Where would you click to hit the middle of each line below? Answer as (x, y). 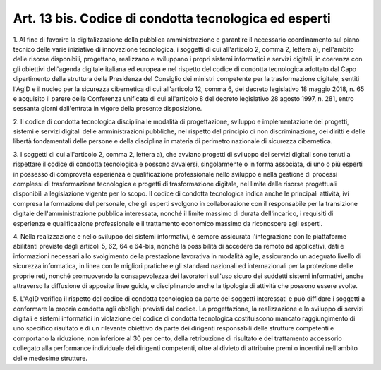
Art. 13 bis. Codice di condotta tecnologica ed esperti (172, 18)
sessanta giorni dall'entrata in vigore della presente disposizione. (108, 109)
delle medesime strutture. (50, 358)
